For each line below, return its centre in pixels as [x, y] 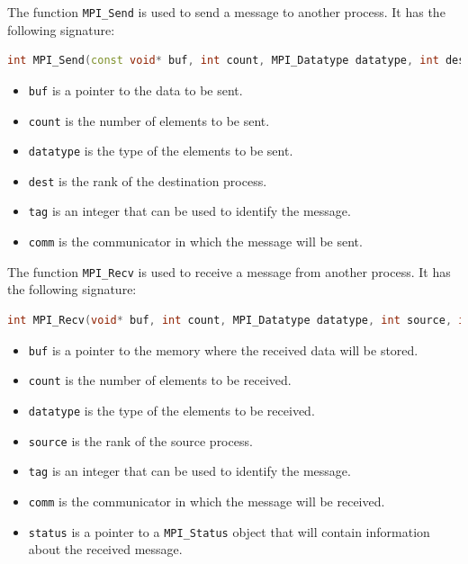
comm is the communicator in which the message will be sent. [195, 242]
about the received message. [105, 549]
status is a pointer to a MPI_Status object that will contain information [229, 531]
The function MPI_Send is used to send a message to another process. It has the [226, 12]
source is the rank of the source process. [140, 440]
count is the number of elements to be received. [160, 380]
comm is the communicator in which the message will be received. [207, 501]
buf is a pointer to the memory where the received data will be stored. [223, 349]
